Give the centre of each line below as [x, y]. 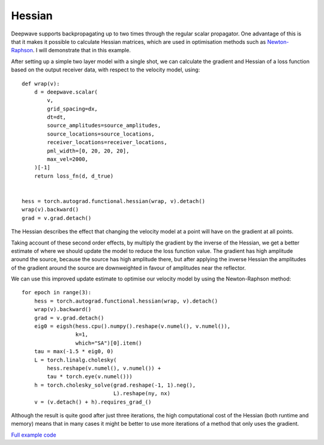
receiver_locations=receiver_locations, [107, 142]
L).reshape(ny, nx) [142, 394]
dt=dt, [57, 117]
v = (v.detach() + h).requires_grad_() [93, 402]
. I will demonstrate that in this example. [82, 50]
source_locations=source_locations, [101, 134]
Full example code [34, 435]
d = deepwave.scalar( [66, 92]
